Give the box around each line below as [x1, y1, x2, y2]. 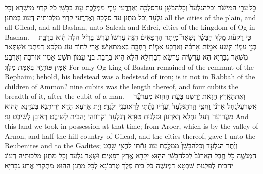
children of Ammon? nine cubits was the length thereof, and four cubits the [5, 81, 238, 91]
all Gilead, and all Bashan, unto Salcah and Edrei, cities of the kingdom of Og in [5, 22, 255, 32]
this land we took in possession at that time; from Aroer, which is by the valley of [5, 121, 258, 131]
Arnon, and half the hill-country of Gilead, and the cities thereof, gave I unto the [5, 130, 255, 141]
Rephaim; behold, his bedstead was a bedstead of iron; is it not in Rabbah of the [5, 71, 255, 82]
